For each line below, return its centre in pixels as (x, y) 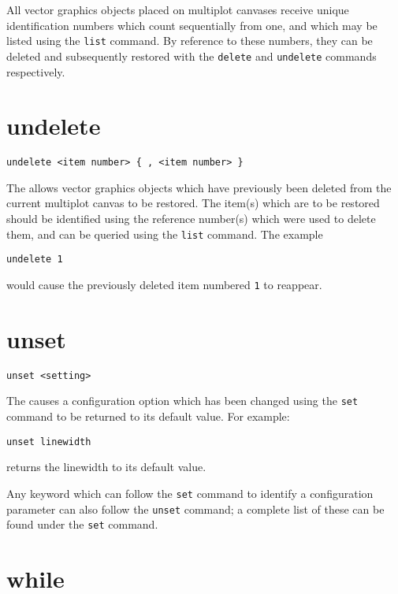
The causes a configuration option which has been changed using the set (182, 401)
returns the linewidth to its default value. (106, 467)
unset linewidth (49, 442)
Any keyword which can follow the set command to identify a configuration (190, 493)
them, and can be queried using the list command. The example (165, 234)
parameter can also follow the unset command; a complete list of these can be (195, 509)
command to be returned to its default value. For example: (148, 416)
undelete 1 (35, 260)
